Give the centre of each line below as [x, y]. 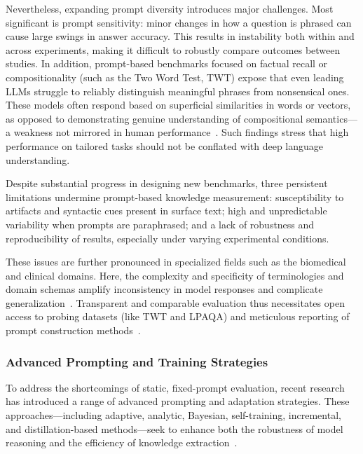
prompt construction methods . [73, 330]
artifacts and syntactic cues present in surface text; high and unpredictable [166, 211]
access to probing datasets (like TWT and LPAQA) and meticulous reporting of [178, 316]
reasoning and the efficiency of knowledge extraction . [122, 442]
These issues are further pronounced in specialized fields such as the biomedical [176, 262]
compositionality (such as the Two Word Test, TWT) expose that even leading [175, 77]
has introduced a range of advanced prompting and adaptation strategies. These [178, 401]
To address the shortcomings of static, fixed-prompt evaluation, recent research [175, 387]
